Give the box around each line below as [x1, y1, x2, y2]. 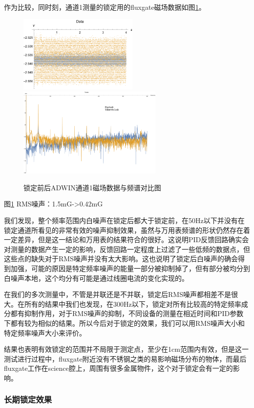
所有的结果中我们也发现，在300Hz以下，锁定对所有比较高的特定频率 [24, 298, 241, 309]
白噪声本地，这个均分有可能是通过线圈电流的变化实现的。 [4, 272, 189, 283]
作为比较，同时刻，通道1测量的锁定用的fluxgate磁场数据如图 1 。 [4, 2, 206, 12]
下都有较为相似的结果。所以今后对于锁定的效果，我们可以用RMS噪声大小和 [4, 317, 245, 328]
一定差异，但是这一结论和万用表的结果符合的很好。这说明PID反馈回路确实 [4, 234, 242, 245]
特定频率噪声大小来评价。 [4, 327, 86, 338]
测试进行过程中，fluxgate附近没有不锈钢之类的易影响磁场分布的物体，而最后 [4, 353, 247, 363]
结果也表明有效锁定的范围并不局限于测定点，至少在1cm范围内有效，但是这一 [4, 344, 249, 354]
